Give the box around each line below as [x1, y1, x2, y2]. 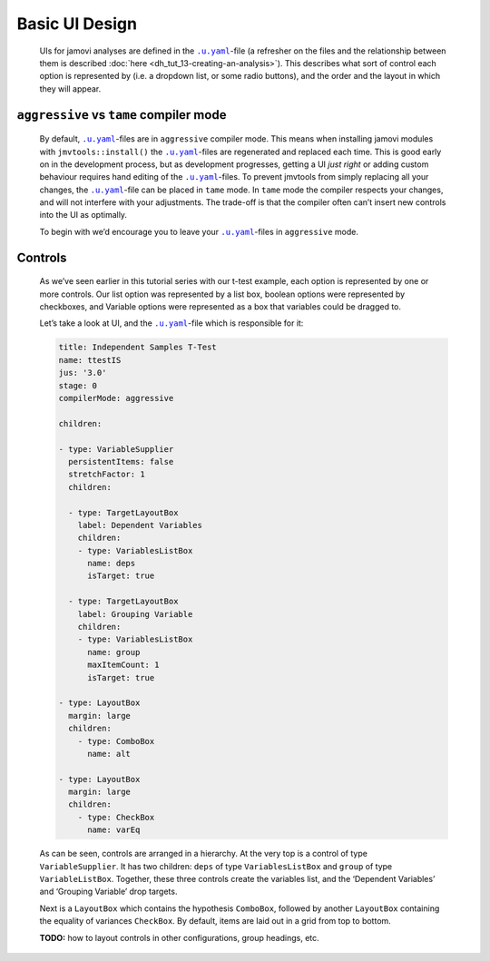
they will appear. [39, 83, 102, 94]
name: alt [87, 749, 132, 759]
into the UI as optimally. [39, 210, 127, 221]
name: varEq [87, 825, 141, 835]
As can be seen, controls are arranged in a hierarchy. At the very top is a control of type [39, 848, 367, 859]
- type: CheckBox [77, 812, 155, 822]
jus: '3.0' [58, 368, 107, 378]
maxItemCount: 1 [87, 660, 160, 671]
